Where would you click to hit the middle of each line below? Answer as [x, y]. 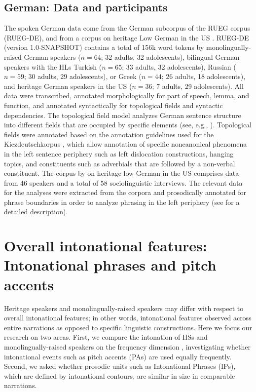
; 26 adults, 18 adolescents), [203, 76]
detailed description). [36, 212]
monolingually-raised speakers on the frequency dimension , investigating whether [127, 346]
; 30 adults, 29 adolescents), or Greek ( [83, 76]
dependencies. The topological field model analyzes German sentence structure [123, 115]
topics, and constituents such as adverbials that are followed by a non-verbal [120, 163]
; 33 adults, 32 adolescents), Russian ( [179, 66]
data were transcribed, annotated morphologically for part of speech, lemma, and [127, 96]
